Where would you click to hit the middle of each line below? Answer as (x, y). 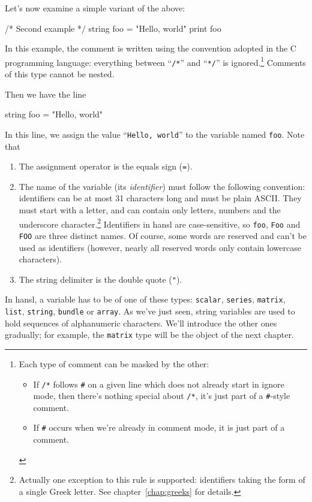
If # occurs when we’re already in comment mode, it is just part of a (159, 427)
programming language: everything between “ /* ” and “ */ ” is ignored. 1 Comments (155, 61)
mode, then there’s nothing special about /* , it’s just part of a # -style (162, 396)
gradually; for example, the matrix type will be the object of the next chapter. (149, 335)
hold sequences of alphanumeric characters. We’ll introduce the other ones (141, 323)
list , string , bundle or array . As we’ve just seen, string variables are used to (150, 311)
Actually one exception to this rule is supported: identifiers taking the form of (162, 480)
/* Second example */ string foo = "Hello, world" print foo (113, 28)
